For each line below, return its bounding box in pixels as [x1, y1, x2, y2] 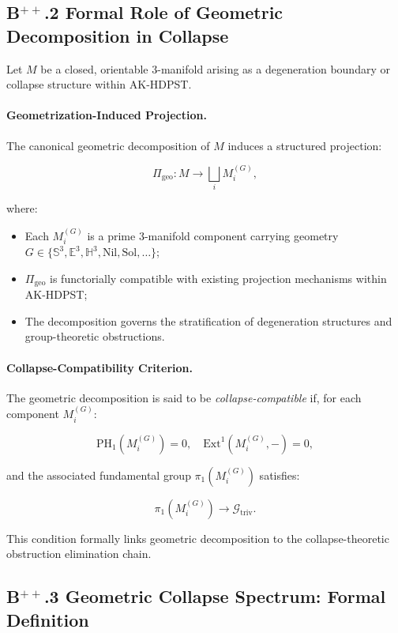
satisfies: [259, 466, 300, 483]
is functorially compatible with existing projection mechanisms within [50, 269, 387, 286]
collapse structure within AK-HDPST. [6, 76, 192, 92]
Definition [6, 607, 89, 631]
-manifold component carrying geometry [144, 227, 339, 243]
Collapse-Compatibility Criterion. [6, 359, 193, 375]
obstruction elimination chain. [6, 545, 152, 562]
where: [6, 200, 38, 217]
